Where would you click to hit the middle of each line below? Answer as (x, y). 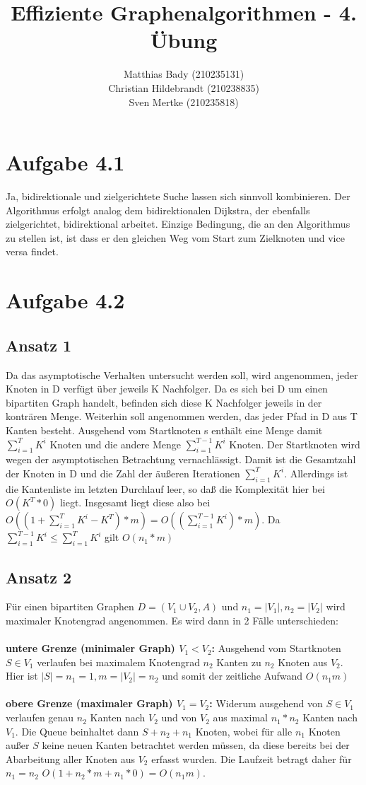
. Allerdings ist (316, 473)
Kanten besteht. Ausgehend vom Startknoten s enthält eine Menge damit (164, 430)
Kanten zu (239, 662)
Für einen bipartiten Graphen (70, 606)
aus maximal (240, 717)
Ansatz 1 (39, 345)
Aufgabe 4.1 (65, 162)
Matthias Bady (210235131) (184, 74)
